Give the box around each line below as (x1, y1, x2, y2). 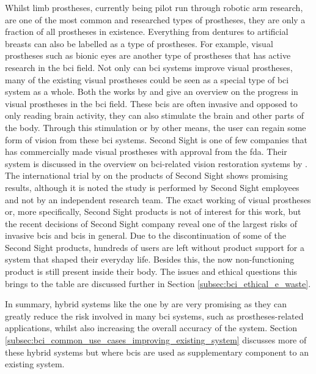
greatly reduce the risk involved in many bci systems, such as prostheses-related (5, 309, 304, 322)
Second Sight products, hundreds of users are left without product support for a (5, 241, 304, 253)
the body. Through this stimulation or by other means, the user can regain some (5, 121, 306, 133)
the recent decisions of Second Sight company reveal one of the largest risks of (5, 217, 298, 230)
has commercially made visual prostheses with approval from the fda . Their (5, 145, 287, 158)
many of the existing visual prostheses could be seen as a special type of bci (5, 73, 289, 86)
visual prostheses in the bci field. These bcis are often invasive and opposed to (5, 97, 298, 110)
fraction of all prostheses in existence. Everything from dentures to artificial (5, 25, 288, 38)
